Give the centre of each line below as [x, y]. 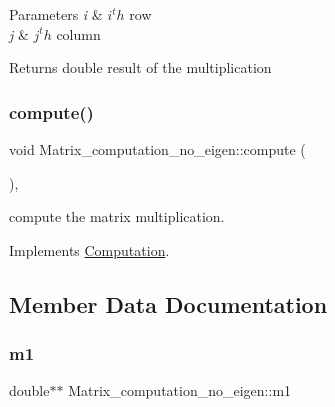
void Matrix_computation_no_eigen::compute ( [157, 149]
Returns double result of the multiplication [140, 67]
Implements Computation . [89, 249]
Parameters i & [56, 14]
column [78, 33]
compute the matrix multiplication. [117, 216]
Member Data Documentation [168, 303]
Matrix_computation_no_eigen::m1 [180, 390]
